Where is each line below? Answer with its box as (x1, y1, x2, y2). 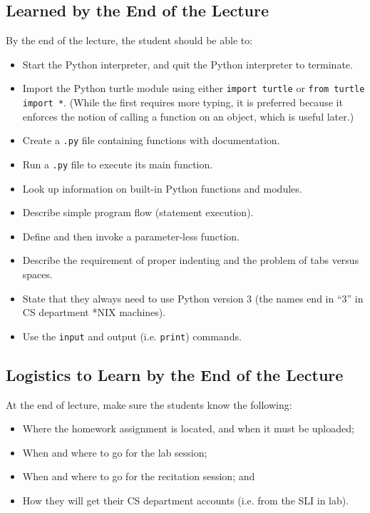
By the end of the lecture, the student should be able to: (6, 33, 253, 48)
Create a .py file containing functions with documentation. (22, 133, 280, 148)
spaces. (22, 266, 53, 281)
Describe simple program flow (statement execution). (22, 205, 254, 220)
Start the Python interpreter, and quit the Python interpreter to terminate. (22, 56, 353, 71)
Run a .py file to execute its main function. (22, 156, 213, 171)
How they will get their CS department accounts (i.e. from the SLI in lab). (22, 493, 349, 507)
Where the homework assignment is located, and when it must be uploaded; (22, 421, 354, 436)
